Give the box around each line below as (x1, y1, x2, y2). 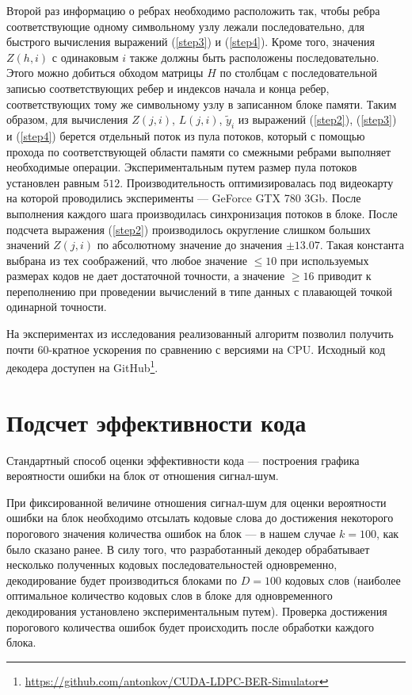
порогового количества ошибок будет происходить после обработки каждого (6, 618, 374, 635)
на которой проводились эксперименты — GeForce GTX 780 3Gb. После (6, 190, 361, 206)
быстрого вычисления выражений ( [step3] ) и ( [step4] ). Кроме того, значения (6, 33, 375, 50)
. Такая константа (319, 236, 404, 253)
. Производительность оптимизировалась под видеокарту (120, 174, 394, 190)
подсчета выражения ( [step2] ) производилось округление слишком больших (6, 221, 371, 237)
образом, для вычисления (6, 111, 128, 128)
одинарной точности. (6, 298, 107, 315)
